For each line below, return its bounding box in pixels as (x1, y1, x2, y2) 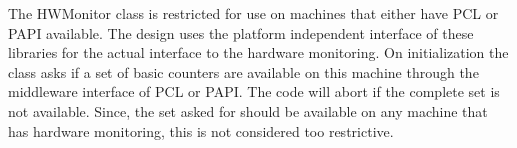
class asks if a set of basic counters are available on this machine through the (8, 61, 479, 82)
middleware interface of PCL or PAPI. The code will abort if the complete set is (8, 81, 500, 102)
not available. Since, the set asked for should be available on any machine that (8, 100, 488, 121)
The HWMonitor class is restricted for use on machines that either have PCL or (8, 3, 499, 23)
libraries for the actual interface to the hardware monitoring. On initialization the (8, 42, 509, 63)
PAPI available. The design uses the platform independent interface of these (8, 22, 474, 43)
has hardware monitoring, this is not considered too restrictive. (8, 120, 394, 141)
